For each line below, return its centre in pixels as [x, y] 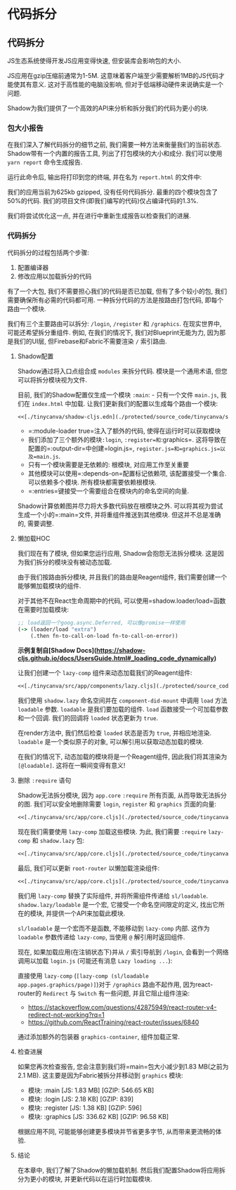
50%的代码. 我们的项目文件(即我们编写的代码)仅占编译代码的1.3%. [103, 201]
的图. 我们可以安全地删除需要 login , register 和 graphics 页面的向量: [117, 804]
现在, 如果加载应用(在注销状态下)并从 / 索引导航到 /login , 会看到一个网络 [123, 952]
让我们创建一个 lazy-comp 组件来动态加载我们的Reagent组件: [105, 673]
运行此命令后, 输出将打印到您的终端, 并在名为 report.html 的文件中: [105, 177]
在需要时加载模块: [43, 610]
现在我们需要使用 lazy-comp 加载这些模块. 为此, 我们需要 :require [112, 831]
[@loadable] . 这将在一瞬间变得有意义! [71, 765]
